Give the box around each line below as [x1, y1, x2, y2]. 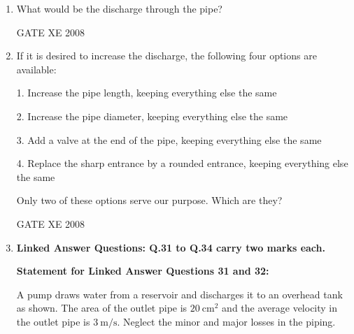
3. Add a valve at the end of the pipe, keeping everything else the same [16, 132, 322, 147]
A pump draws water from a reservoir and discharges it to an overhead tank [16, 286, 343, 301]
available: [16, 61, 57, 76]
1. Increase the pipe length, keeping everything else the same [16, 85, 277, 100]
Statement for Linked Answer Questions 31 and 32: [16, 263, 269, 278]
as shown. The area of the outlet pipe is [16, 300, 187, 315]
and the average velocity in [222, 300, 338, 315]
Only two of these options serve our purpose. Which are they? [16, 193, 283, 208]
